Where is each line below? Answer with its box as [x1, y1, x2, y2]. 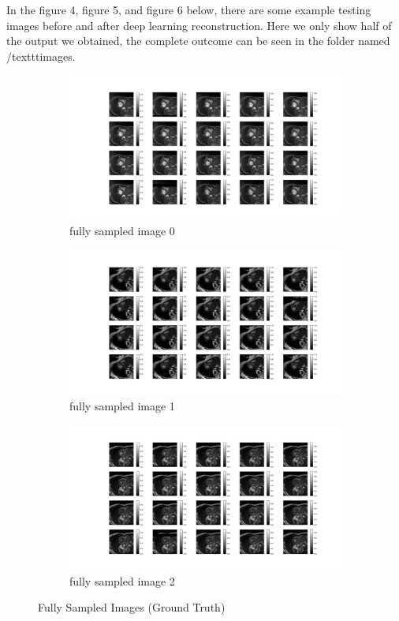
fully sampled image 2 [69, 572, 175, 589]
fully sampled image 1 [69, 398, 175, 413]
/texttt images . [6, 47, 76, 64]
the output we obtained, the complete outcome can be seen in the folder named [6, 32, 390, 49]
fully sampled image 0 [69, 223, 175, 239]
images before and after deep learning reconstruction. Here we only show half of [6, 17, 392, 33]
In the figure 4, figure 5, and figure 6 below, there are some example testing [6, 2, 371, 17]
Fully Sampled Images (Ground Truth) [38, 599, 226, 615]
